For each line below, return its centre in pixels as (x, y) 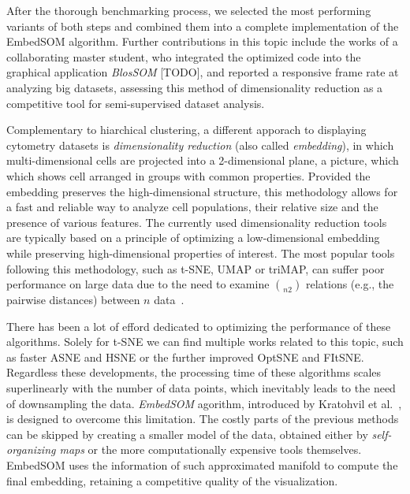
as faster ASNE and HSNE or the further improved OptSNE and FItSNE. (185, 357)
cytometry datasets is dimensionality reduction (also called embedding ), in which (200, 145)
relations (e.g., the (350, 284)
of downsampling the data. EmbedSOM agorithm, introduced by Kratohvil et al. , (204, 403)
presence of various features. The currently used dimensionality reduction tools (197, 222)
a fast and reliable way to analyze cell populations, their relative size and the (192, 207)
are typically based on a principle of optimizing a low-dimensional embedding (193, 238)
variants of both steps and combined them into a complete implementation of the (203, 26)
